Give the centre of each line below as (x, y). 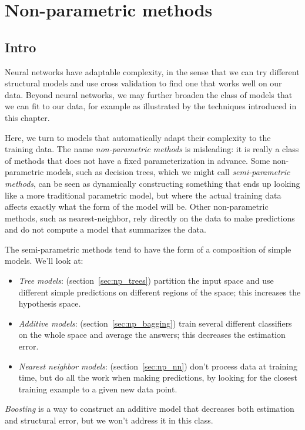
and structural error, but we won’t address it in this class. (109, 420)
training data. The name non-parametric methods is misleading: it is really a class (152, 149)
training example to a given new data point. (98, 389)
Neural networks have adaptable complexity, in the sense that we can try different (152, 71)
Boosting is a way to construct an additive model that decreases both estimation (150, 409)
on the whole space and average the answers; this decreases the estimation (152, 335)
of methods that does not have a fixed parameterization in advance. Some (138, 160)
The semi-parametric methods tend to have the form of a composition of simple (148, 249)
